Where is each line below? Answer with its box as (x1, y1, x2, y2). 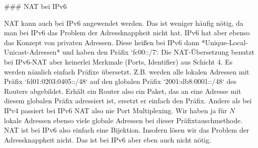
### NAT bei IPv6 (4, 1, 67, 11)
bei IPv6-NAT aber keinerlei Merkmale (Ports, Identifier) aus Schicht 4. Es (4, 56, 233, 67)
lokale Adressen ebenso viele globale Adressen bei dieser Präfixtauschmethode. (4, 115, 243, 125)
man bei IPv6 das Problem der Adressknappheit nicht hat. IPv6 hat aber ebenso (4, 27, 250, 38)
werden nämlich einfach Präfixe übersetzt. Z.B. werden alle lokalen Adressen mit (4, 66, 250, 76)
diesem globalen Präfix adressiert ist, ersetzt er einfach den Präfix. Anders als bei (4, 95, 252, 106)
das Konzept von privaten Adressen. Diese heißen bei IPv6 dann (4, 37, 199, 47)
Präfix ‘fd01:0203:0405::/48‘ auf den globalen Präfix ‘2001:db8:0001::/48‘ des (4, 76, 237, 86)
